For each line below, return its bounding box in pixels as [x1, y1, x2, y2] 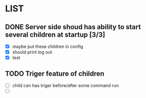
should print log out [12, 49, 52, 55]
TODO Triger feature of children [5, 69, 105, 78]
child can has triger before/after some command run [12, 83, 119, 88]
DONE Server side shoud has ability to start [5, 23, 141, 31]
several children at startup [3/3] [5, 30, 106, 39]
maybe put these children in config [12, 44, 83, 49]
